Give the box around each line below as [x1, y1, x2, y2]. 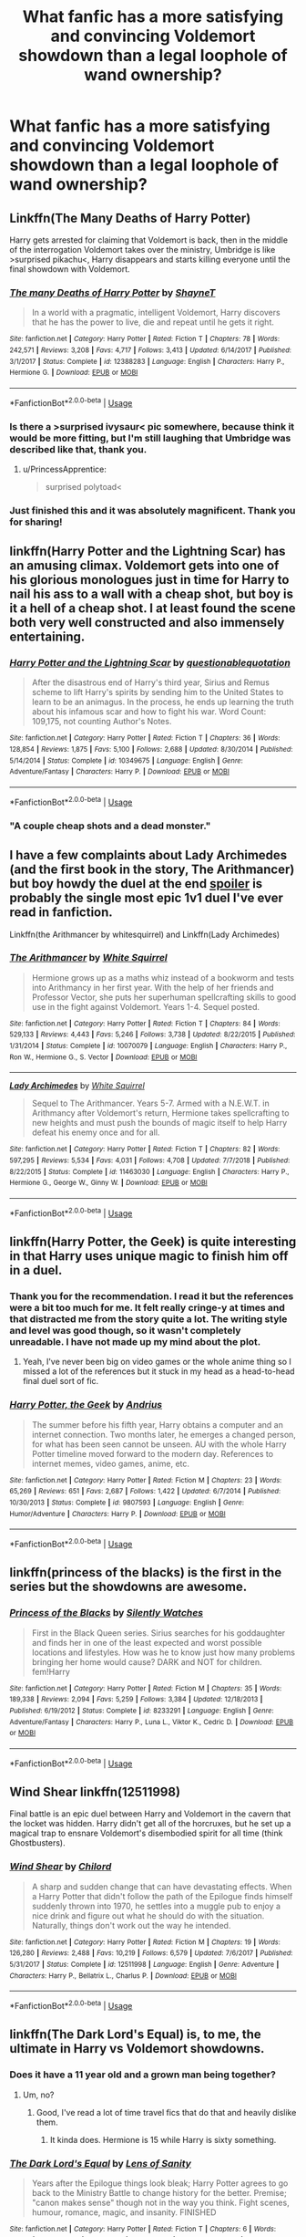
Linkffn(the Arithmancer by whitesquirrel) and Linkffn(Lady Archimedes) [9, 929, 280, 940]
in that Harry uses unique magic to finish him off [9, 1248, 289, 1264]
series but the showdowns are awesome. [9, 1579, 248, 1595]
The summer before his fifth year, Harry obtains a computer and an [31, 1419, 284, 1430]
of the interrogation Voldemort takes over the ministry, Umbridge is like [9, 245, 276, 255]
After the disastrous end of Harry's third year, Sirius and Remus [31, 677, 270, 688]
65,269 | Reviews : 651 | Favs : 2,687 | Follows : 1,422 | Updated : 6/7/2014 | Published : [9, 1487, 281, 1496]
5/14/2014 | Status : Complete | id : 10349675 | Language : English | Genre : [9, 755, 243, 765]
